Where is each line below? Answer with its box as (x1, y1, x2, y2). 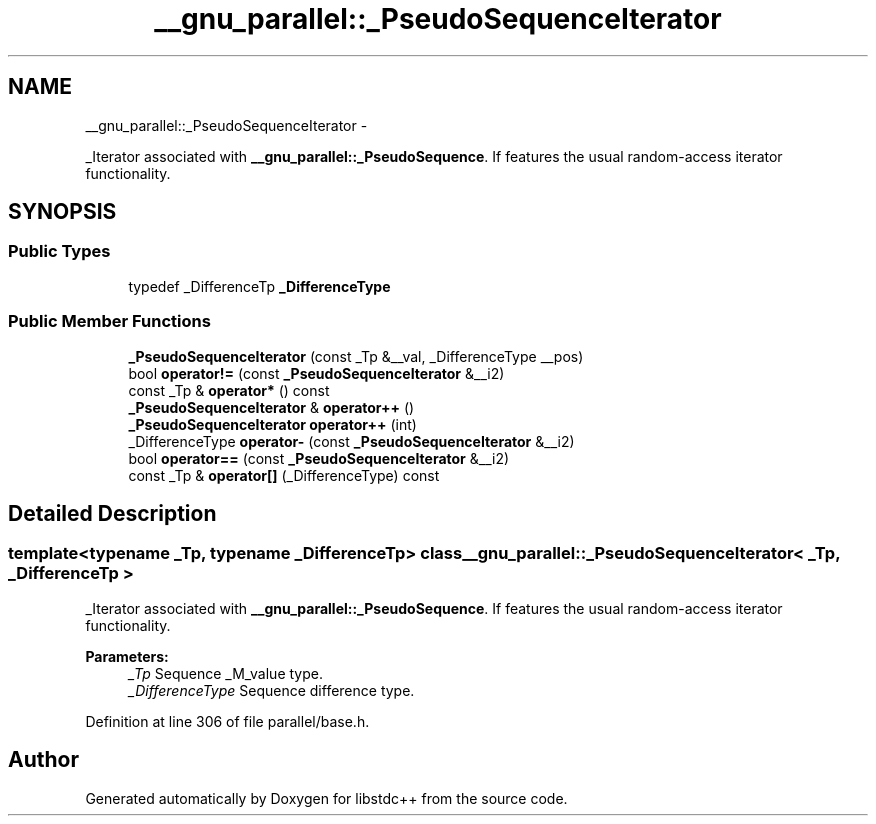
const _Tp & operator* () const (128, 381, 330, 399)
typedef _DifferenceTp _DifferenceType (128, 277, 391, 295)
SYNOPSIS (8, 199, 117, 225)
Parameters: (85, 647, 169, 665)
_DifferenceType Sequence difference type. (128, 681, 415, 699)
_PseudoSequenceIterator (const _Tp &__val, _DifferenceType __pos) (128, 347, 584, 365)
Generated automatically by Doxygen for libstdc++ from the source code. (85, 789, 568, 807)
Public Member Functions (8, 311, 211, 332)
